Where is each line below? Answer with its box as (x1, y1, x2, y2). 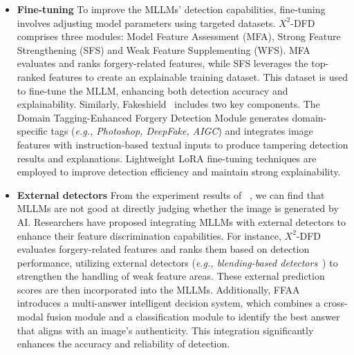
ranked (17, 69, 46, 84)
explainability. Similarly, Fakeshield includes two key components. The (17, 97, 320, 111)
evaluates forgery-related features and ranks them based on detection (17, 242, 310, 256)
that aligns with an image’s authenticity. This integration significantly (17, 323, 314, 337)
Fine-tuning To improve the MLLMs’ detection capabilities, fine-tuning (17, 2, 326, 16)
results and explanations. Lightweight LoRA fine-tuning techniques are (17, 151, 317, 165)
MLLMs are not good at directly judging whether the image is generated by (17, 201, 339, 215)
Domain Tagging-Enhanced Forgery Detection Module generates (17, 110, 289, 124)
